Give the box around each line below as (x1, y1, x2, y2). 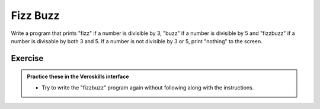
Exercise (11, 53, 44, 63)
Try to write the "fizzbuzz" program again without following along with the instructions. (41, 84, 254, 91)
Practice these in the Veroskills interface (27, 73, 130, 80)
